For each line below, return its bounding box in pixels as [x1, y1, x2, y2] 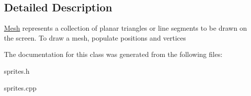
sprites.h [4, 65, 30, 76]
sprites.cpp [4, 82, 37, 93]
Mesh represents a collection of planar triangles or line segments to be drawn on [4, 23, 247, 33]
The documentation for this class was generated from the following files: [4, 49, 223, 59]
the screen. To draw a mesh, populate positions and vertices [4, 32, 186, 43]
